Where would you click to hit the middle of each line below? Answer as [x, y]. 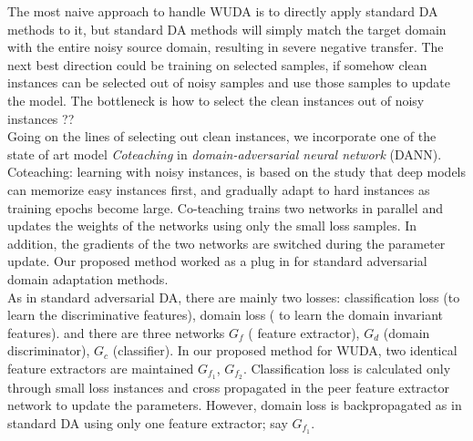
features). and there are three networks [116, 332]
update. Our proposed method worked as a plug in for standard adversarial [217, 261]
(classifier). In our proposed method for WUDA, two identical [285, 350]
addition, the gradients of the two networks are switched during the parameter [226, 243]
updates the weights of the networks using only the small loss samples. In [212, 226]
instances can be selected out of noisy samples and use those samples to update [229, 82]
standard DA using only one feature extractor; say [148, 422]
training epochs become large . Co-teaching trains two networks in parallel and [225, 207]
